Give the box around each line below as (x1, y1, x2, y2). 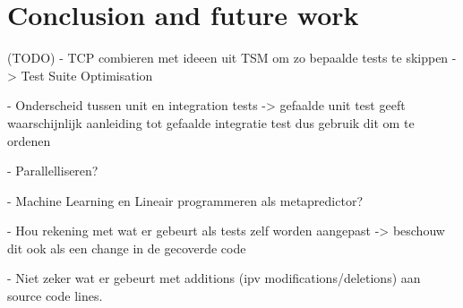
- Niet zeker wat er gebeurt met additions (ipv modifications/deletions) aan (7, 269, 421, 287)
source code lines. (7, 287, 103, 305)
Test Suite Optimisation (21, 65, 153, 84)
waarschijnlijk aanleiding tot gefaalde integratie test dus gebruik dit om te (7, 113, 415, 132)
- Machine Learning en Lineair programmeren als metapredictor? (7, 191, 364, 210)
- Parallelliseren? (7, 161, 99, 180)
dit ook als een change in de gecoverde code (7, 238, 246, 257)
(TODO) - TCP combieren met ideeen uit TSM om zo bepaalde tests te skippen (7, 48, 449, 67)
